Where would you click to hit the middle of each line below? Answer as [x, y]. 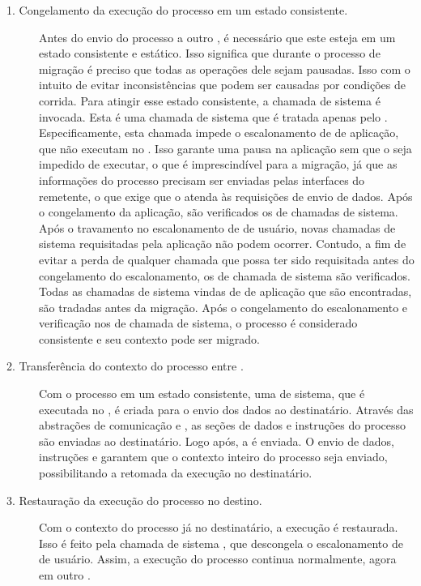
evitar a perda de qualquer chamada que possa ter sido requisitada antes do [227, 259]
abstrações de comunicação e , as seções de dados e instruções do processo [223, 425]
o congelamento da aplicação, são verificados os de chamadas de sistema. [219, 212]
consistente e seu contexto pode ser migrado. [149, 338]
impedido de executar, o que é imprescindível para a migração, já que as [218, 164]
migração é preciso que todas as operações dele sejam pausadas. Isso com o [225, 68]
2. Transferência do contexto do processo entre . [125, 366]
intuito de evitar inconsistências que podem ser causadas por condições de [222, 85]
